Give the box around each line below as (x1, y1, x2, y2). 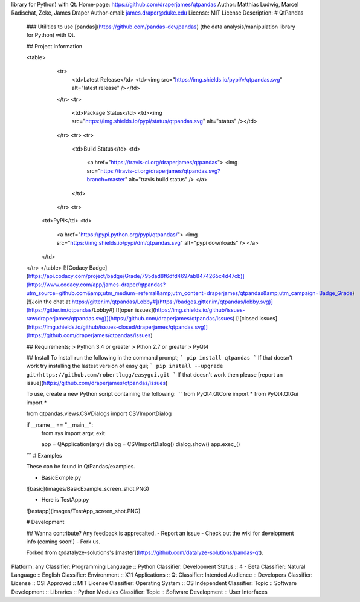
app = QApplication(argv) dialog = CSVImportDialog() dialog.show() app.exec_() (41, 441, 240, 448)
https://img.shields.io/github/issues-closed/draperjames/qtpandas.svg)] (28, 323, 208, 331)
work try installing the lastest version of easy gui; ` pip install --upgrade (26, 363, 223, 370)
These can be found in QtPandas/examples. (26, 463, 136, 470)
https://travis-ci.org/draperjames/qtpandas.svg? (100, 167, 220, 175)
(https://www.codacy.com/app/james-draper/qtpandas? (26, 281, 166, 288)
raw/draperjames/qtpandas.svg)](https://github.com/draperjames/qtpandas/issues (26, 315, 233, 322)
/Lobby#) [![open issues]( (91, 306, 155, 314)
